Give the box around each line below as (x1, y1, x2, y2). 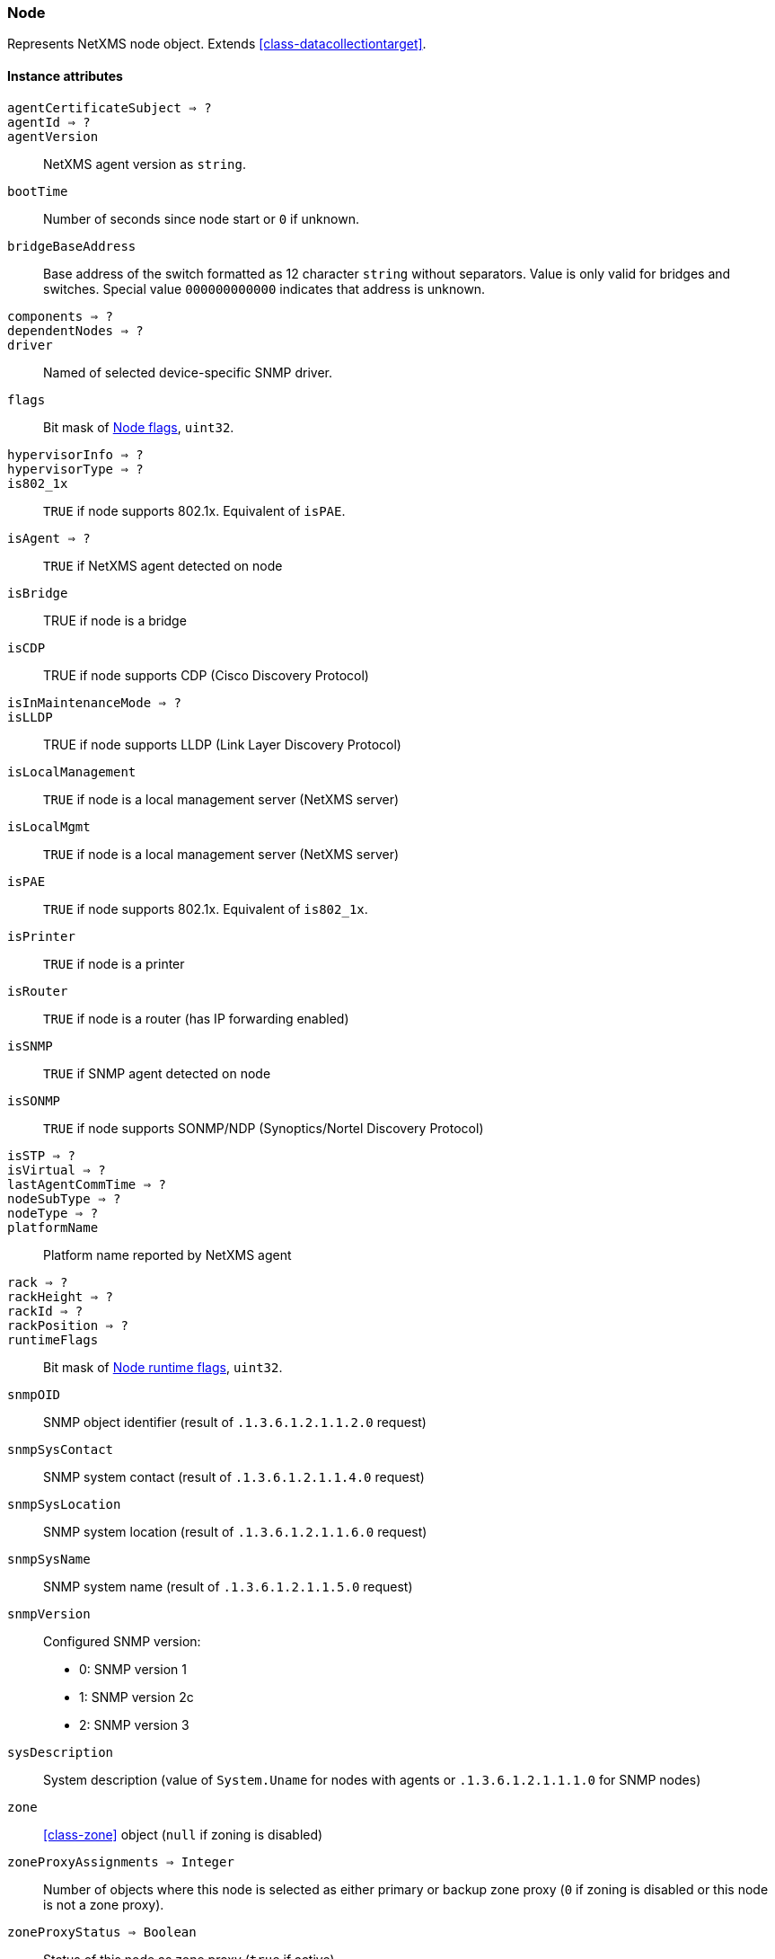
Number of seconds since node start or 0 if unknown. (43, 210, 359, 226)
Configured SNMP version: (43, 1633, 201, 1649)
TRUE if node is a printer (43, 955, 185, 971)
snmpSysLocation (7, 1496, 121, 1511)
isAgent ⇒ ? (7, 530, 91, 545)
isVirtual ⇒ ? (7, 1162, 106, 1177)
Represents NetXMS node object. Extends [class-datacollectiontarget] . (7, 36, 427, 52)
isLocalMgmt (7, 819, 91, 834)
